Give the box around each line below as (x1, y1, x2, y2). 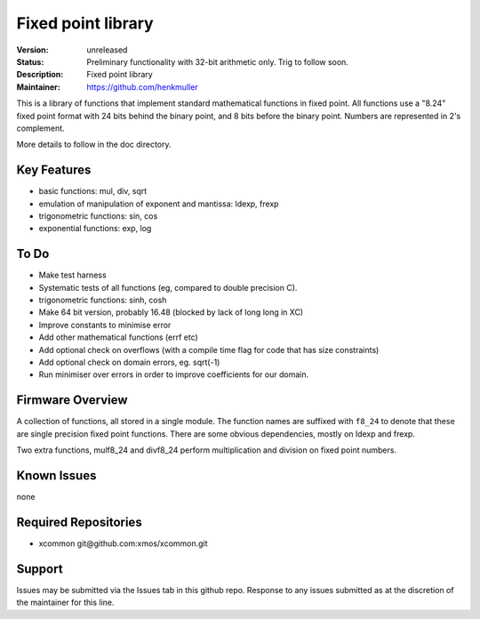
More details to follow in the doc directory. (16, 139, 172, 150)
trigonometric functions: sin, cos (38, 210, 158, 221)
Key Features (16, 163, 92, 178)
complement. (16, 123, 66, 133)
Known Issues (16, 468, 97, 483)
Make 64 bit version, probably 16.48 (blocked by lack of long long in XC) (38, 307, 304, 318)
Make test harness (38, 269, 107, 280)
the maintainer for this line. (16, 597, 115, 608)
